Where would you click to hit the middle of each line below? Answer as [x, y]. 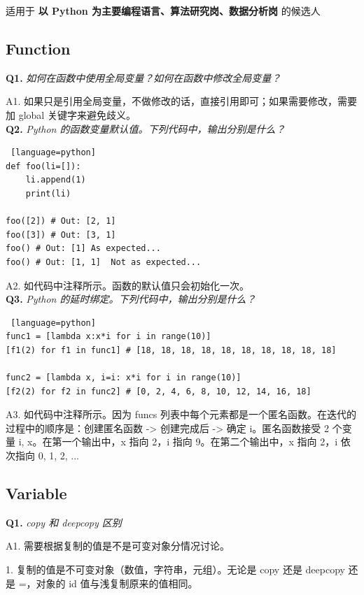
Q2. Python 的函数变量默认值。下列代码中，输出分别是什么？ [146, 128]
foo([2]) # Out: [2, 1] [61, 221]
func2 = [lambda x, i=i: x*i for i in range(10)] [124, 378]
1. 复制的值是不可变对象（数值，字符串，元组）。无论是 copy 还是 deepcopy [175, 569]
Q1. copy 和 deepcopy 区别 [64, 522]
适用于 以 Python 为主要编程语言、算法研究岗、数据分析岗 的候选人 [163, 10]
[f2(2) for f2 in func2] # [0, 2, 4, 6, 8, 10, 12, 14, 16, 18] [159, 391]
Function [38, 48]
